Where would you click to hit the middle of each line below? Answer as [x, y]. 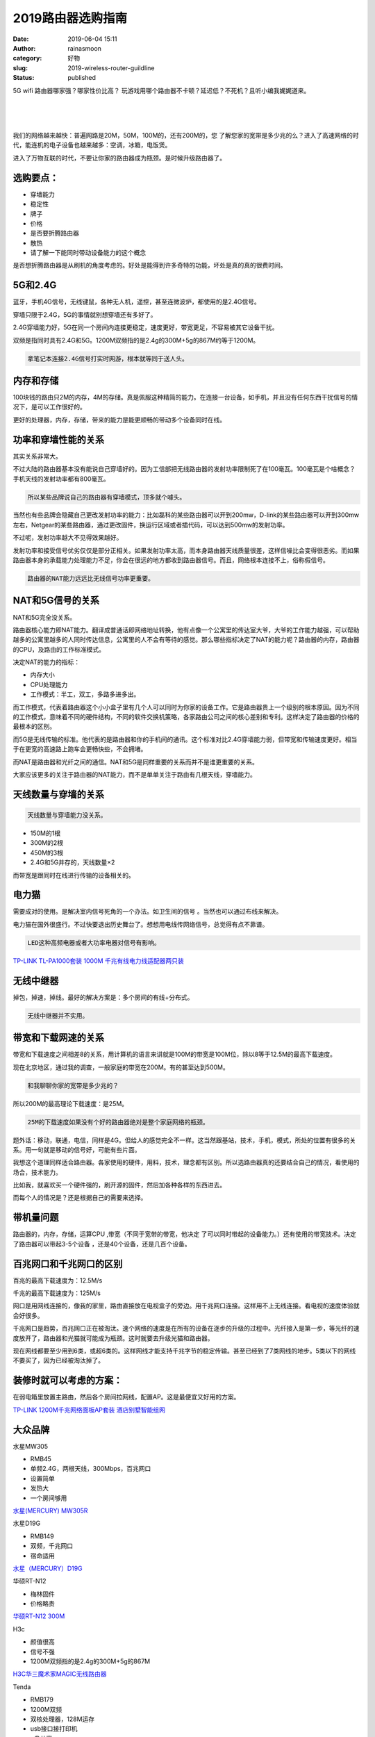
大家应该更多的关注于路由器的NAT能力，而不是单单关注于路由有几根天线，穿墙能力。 [135, 774]
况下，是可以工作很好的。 [49, 407]
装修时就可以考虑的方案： [68, 1380]
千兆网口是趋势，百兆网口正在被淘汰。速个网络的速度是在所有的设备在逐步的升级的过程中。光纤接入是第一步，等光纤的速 [186, 1328]
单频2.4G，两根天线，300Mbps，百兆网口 [91, 1469]
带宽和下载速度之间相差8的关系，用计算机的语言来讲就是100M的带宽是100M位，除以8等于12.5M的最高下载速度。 [175, 1054]
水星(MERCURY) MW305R [50, 1510]
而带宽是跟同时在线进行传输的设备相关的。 [74, 875]
